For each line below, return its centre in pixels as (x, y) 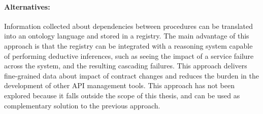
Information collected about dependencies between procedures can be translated (128, 26)
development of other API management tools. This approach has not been (119, 85)
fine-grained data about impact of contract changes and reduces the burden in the (131, 75)
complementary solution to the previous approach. (82, 105)
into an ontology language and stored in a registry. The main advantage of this (127, 36)
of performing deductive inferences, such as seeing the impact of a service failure (129, 55)
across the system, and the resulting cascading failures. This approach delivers (126, 66)
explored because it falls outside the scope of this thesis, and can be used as (122, 95)
